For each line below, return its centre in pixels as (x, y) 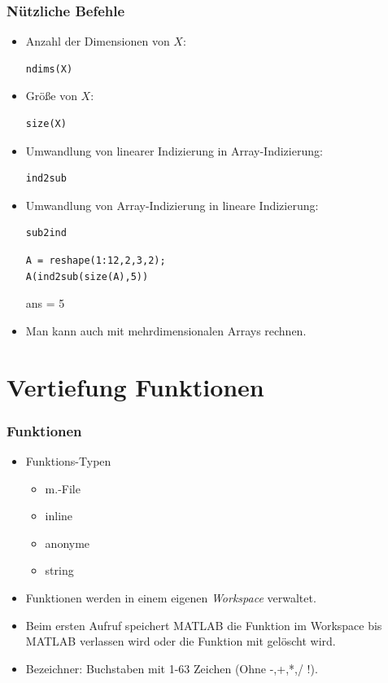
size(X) (46, 124)
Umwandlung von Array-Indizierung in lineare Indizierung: (172, 205)
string (59, 570)
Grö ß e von (51, 96)
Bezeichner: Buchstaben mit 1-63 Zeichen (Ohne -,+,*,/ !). (172, 668)
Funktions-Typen (68, 460)
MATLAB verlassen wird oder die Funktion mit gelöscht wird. (181, 641)
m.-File (63, 488)
